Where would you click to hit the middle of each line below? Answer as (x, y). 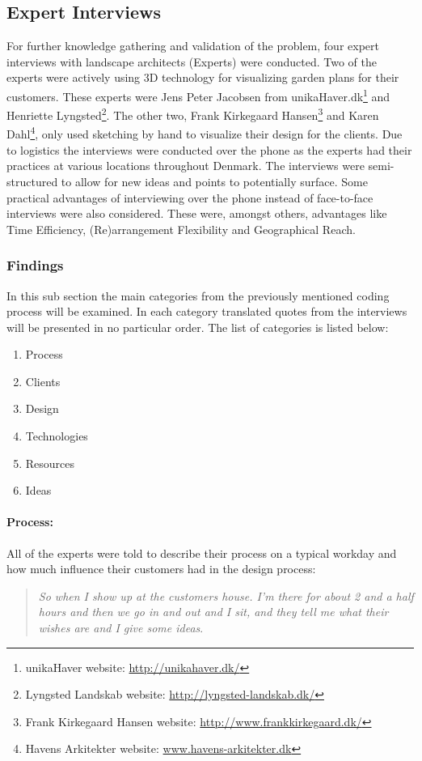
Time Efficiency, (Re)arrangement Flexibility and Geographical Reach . (181, 229)
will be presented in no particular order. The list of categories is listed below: (198, 327)
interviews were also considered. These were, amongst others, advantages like (197, 213)
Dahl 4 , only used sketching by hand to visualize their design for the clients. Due (205, 133)
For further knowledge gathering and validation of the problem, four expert (193, 46)
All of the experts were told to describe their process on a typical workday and (202, 553)
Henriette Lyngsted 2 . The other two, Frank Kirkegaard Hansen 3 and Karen (193, 114)
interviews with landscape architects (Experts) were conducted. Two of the (192, 61)
